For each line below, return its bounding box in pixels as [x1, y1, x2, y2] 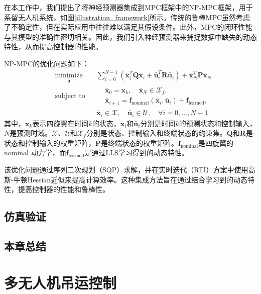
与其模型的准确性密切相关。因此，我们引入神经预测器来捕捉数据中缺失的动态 [4, 31, 257, 42]
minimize [55, 72, 83, 79]
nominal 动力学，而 [4, 147, 66, 158]
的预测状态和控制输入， [179, 118, 256, 128]
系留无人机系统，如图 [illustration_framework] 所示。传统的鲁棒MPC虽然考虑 [4, 12, 250, 22]
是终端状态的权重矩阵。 [101, 137, 179, 148]
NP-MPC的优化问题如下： [4, 58, 89, 68]
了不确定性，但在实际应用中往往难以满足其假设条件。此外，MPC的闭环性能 [4, 22, 252, 32]
